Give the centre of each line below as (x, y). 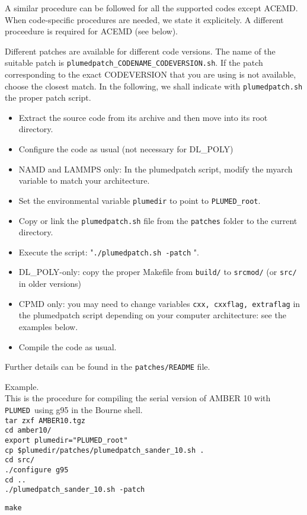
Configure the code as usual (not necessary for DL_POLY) (126, 149)
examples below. (48, 326)
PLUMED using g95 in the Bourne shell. (74, 409)
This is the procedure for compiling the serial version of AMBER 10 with (138, 398)
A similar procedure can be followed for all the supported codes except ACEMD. (151, 8)
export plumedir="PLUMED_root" (66, 440)
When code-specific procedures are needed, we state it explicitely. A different (144, 19)
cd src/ (20, 460)
